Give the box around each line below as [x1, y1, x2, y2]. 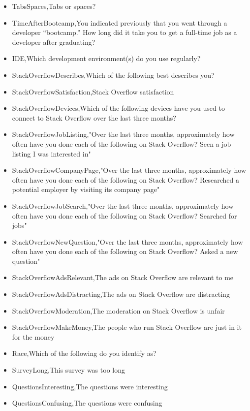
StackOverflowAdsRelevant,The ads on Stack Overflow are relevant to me [12, 272, 234, 283]
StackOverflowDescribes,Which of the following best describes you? [12, 69, 215, 80]
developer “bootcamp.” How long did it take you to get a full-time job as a [12, 27, 237, 37]
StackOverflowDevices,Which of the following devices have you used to [12, 103, 225, 113]
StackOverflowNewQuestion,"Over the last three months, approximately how [12, 236, 243, 247]
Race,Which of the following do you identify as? [12, 348, 156, 358]
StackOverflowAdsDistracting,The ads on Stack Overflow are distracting [12, 289, 230, 299]
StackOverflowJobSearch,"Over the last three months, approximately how [12, 200, 234, 211]
